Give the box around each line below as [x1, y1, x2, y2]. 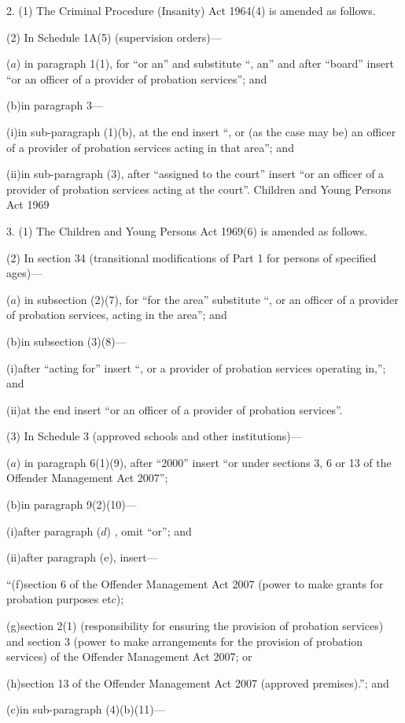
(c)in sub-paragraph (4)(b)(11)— [6, 701, 165, 717]
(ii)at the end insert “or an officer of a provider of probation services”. [6, 401, 343, 417]
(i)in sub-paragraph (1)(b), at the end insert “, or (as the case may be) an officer [6, 123, 396, 139]
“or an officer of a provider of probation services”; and [6, 70, 267, 87]
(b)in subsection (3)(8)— [6, 332, 127, 349]
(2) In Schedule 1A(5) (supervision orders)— [6, 28, 222, 45]
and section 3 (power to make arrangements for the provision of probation [6, 632, 363, 649]
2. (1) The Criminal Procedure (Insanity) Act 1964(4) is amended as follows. [6, 2, 376, 18]
